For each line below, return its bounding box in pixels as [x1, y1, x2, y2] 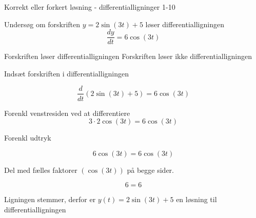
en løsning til [176, 194, 217, 205]
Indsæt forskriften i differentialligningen [4, 68, 129, 78]
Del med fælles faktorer [4, 164, 77, 175]
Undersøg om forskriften [4, 18, 81, 29]
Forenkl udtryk [4, 132, 51, 143]
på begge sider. [127, 164, 174, 175]
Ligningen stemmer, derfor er [4, 194, 96, 205]
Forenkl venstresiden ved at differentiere [4, 107, 130, 118]
